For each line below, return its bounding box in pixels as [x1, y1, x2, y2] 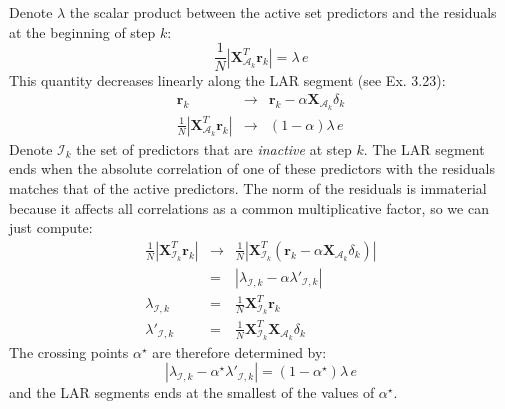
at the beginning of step [9, 21, 156, 42]
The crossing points [9, 341, 129, 362]
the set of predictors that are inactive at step [76, 138, 352, 159]
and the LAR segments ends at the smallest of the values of [9, 382, 375, 403]
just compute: [9, 217, 93, 238]
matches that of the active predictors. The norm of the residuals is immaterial [9, 177, 487, 198]
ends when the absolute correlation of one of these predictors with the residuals [9, 158, 495, 179]
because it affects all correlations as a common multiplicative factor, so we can [9, 197, 489, 218]
